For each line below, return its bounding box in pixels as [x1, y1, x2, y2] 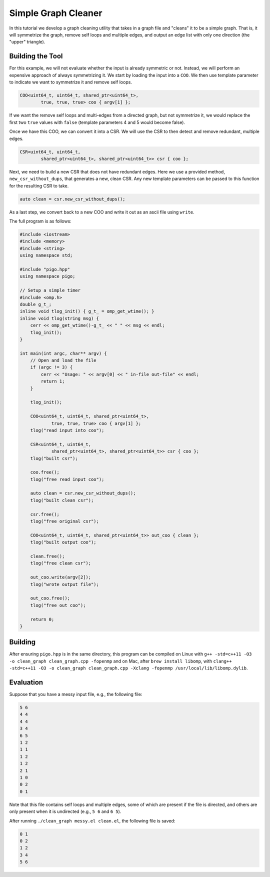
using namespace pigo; [19, 273, 75, 279]
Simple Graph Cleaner [9, 7, 102, 18]
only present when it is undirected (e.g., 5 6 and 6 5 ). [9, 808, 121, 814]
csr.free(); [30, 511, 60, 517]
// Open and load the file [30, 357, 97, 363]
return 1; [40, 378, 65, 384]
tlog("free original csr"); [30, 518, 99, 524]
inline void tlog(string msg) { [19, 315, 99, 321]
